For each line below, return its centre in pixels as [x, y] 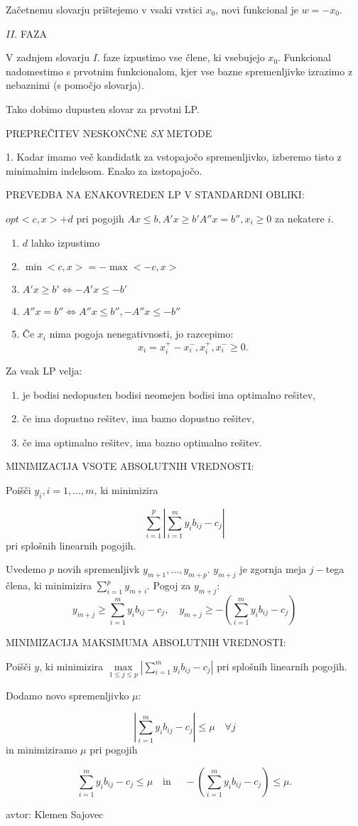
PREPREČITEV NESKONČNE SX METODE [109, 133]
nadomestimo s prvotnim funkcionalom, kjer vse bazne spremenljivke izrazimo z [179, 71]
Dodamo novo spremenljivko [67, 695]
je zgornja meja [273, 569]
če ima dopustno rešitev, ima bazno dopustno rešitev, [139, 418]
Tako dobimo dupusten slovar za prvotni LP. [103, 108]
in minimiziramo [42, 750]
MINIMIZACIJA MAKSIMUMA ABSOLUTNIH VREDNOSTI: [146, 642]
